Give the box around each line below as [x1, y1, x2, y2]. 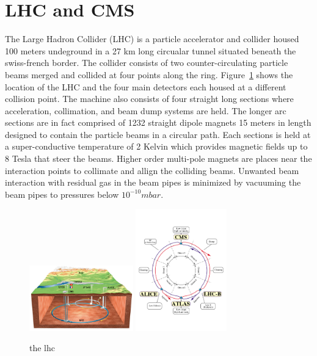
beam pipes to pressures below [5, 187, 119, 200]
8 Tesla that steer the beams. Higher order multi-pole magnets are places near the [5, 152, 312, 165]
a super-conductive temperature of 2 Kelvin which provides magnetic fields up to [5, 140, 308, 153]
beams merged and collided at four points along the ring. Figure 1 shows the [5, 68, 293, 81]
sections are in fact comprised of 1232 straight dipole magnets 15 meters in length [5, 116, 312, 129]
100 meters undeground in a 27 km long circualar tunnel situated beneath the [5, 44, 296, 57]
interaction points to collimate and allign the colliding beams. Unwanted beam [5, 164, 299, 176]
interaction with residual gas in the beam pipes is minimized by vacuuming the [5, 176, 301, 189]
